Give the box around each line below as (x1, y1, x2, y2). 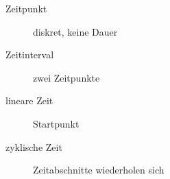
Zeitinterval (5, 47, 54, 62)
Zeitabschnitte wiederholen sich (33, 163, 165, 177)
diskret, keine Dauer (33, 24, 118, 38)
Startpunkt (33, 116, 80, 130)
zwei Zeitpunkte (33, 70, 100, 84)
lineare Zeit (5, 93, 53, 108)
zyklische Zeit (5, 139, 62, 154)
